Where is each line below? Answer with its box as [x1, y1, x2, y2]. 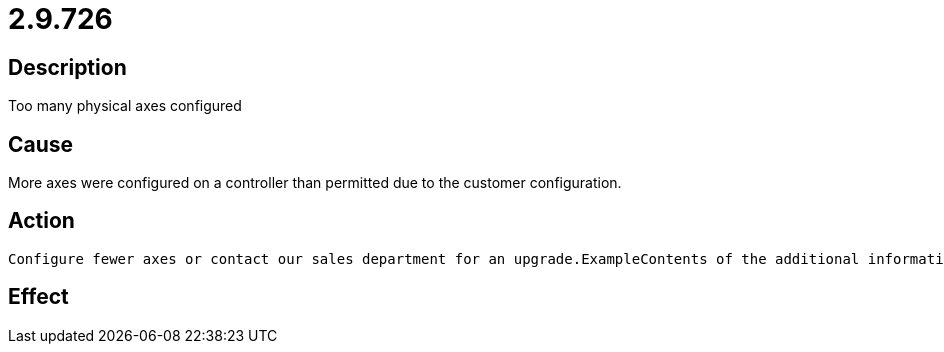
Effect [8, 284, 69, 310]
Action [8, 208, 75, 234]
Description [8, 54, 127, 80]
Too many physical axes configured [8, 97, 242, 115]
